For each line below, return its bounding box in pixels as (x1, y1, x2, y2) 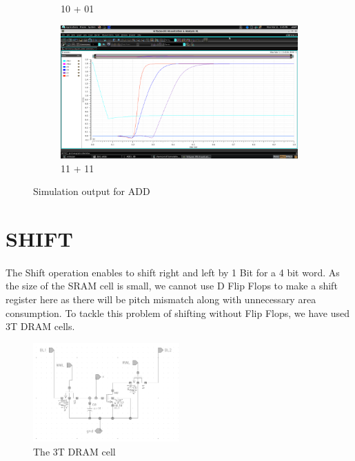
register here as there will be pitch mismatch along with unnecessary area (6, 292, 316, 307)
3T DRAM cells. (6, 319, 75, 334)
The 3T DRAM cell (33, 444, 116, 459)
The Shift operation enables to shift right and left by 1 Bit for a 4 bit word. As (6, 265, 340, 279)
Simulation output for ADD (33, 184, 150, 198)
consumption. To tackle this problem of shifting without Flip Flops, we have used (6, 305, 349, 320)
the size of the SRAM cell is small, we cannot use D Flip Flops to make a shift (6, 278, 338, 293)
